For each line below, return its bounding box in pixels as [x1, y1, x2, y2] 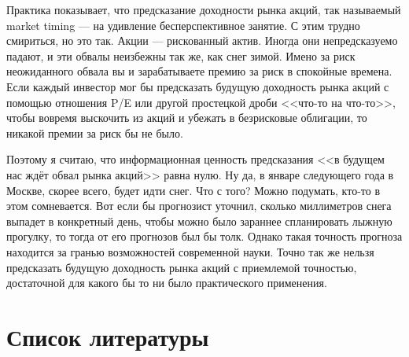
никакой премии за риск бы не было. [6, 124, 183, 141]
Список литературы [6, 320, 209, 352]
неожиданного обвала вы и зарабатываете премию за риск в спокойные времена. [6, 63, 392, 79]
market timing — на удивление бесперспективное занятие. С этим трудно [6, 17, 360, 33]
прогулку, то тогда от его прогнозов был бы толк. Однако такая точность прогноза [6, 228, 403, 245]
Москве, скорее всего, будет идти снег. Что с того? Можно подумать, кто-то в [6, 182, 381, 198]
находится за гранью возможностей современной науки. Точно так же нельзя [6, 243, 374, 259]
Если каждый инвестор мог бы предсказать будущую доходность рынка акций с [6, 78, 389, 94]
